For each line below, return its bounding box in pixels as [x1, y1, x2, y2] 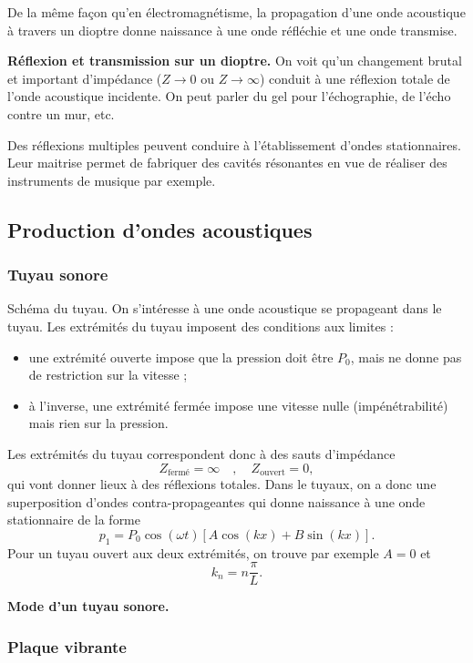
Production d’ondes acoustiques [7, 215, 313, 243]
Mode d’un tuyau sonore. [7, 597, 170, 616]
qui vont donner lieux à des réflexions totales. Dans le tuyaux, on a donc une [7, 474, 437, 493]
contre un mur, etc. [7, 104, 115, 123]
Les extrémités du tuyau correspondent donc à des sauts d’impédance [7, 444, 396, 463]
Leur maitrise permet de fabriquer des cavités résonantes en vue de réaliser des [7, 153, 447, 172]
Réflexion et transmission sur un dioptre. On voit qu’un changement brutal [7, 51, 462, 70]
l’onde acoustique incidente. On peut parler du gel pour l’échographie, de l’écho [7, 87, 451, 106]
